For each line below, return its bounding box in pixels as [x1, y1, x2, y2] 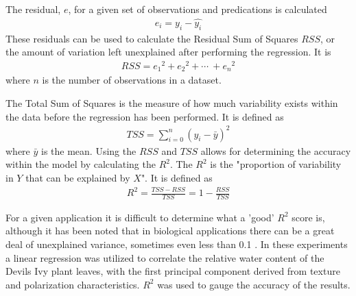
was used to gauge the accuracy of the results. [157, 277, 351, 291]
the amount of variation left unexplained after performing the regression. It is [5, 45, 331, 59]
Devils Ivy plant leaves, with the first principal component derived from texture [5, 264, 340, 278]
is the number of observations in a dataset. [42, 73, 222, 87]
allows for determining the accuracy [200, 143, 351, 158]
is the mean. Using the [41, 143, 137, 158]
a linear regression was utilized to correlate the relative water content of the [5, 250, 324, 264]
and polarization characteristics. [5, 277, 140, 291]
